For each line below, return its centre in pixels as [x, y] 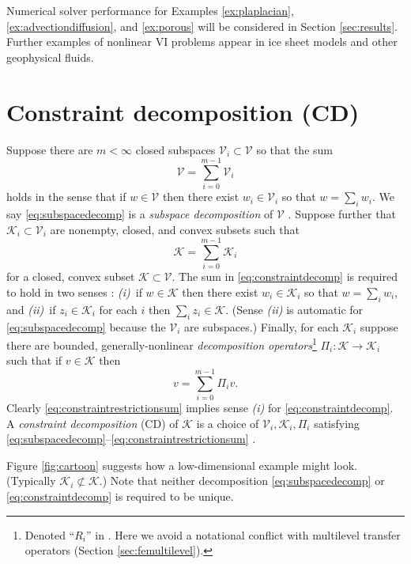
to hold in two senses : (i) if [74, 291]
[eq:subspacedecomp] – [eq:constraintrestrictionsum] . [131, 439]
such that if [34, 360]
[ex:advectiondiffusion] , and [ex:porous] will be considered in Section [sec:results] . [202, 26]
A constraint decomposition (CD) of [92, 423]
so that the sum [294, 149]
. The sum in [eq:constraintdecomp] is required [285, 276]
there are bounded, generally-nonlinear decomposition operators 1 [162, 344]
